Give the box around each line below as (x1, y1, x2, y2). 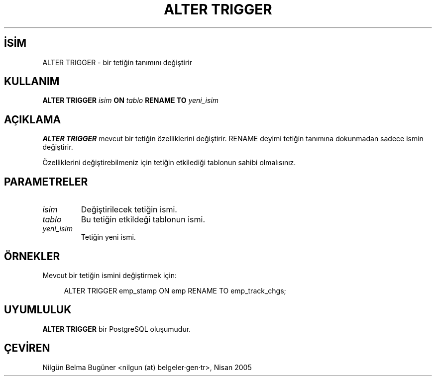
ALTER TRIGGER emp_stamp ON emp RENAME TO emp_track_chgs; (64, 286, 286, 295)
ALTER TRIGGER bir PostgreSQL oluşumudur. (42, 324, 191, 333)
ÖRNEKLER (4, 250, 60, 263)
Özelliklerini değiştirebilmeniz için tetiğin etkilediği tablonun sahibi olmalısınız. (42, 158, 296, 167)
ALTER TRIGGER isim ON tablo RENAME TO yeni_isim (42, 96, 219, 105)
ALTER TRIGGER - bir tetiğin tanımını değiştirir (42, 58, 192, 67)
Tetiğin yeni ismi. (81, 233, 136, 242)
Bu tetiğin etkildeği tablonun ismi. (81, 214, 206, 225)
